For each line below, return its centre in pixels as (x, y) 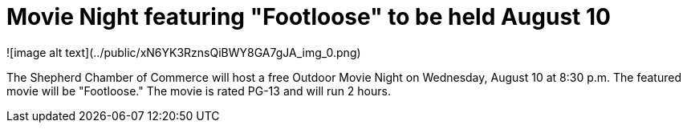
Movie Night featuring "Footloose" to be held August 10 (309, 17)
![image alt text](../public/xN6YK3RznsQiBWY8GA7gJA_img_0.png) (184, 52)
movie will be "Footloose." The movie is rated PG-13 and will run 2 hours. (199, 91)
